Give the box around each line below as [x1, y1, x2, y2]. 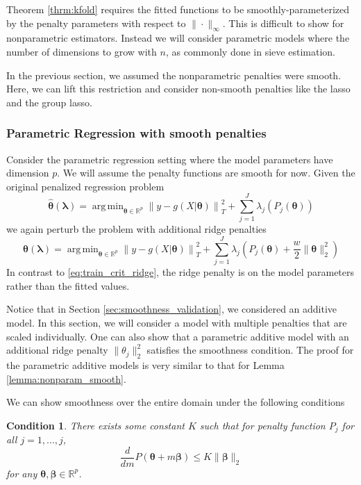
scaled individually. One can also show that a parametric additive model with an [6, 329, 349, 343]
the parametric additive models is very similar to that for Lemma [6, 357, 285, 372]
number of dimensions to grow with [6, 44, 157, 58]
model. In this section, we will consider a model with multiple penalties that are [6, 315, 347, 329]
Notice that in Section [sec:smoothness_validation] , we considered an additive [6, 302, 337, 316]
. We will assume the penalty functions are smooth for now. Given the [57, 165, 355, 180]
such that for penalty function [199, 418, 326, 432]
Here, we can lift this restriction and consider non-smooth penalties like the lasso [6, 81, 351, 96]
